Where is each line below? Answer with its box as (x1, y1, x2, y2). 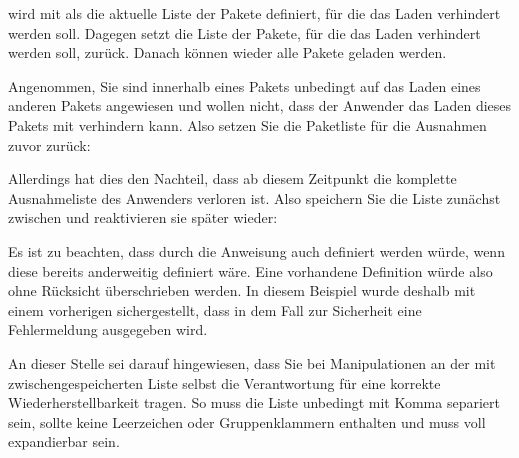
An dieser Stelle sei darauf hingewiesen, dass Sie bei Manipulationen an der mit (8, 352, 496, 373)
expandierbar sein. (8, 431, 120, 452)
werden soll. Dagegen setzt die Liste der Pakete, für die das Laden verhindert (8, 22, 481, 43)
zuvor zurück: (8, 134, 91, 155)
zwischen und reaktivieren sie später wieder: (8, 207, 278, 228)
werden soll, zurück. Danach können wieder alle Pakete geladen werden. (8, 42, 447, 63)
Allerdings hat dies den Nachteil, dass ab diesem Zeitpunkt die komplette (8, 168, 457, 189)
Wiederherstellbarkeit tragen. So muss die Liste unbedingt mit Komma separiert (8, 392, 500, 413)
